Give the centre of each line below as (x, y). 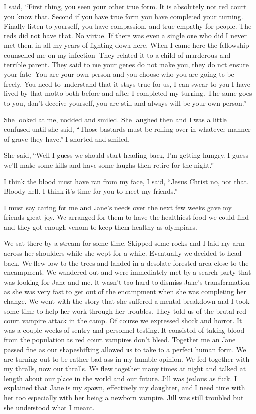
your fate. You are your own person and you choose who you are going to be (119, 74)
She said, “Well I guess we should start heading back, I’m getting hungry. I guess (126, 155)
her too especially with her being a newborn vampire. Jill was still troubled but (124, 397)
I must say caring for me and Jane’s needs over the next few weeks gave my (118, 207)
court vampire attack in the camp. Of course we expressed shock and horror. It (123, 320)
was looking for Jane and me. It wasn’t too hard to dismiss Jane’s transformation (127, 281)
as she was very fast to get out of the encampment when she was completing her (125, 291)
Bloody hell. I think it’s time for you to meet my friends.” (91, 191)
